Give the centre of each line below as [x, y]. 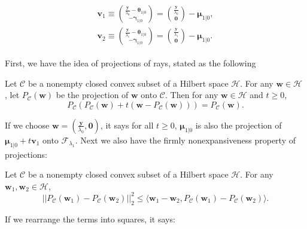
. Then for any [192, 95]
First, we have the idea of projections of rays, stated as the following [130, 63]
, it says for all [127, 125]
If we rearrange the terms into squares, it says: [90, 219]
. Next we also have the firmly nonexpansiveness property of [185, 140]
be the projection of [92, 95]
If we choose [27, 125]
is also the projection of [238, 125]
